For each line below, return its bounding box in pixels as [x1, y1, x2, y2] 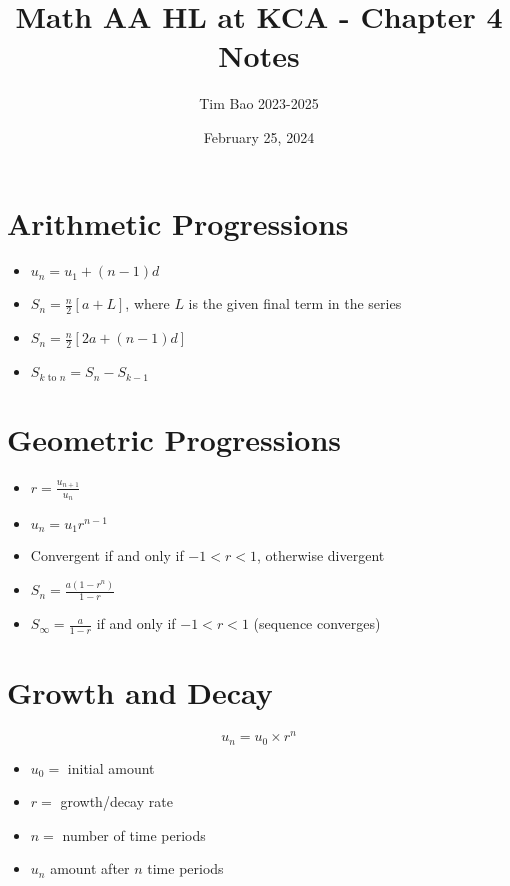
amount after [50, 858, 130, 879]
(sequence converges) [253, 613, 381, 634]
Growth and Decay [7, 672, 273, 713]
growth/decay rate [60, 791, 173, 812]
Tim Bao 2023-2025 [199, 93, 319, 114]
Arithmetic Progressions [7, 202, 349, 243]
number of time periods [62, 824, 206, 845]
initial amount [67, 757, 155, 778]
